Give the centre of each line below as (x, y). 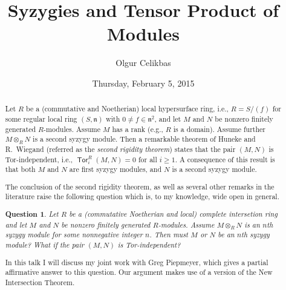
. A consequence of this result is (225, 159)
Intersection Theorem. (40, 282)
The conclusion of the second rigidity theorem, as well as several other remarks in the (140, 186)
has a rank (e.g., (138, 129)
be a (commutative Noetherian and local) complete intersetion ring (173, 213)
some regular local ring (41, 118)
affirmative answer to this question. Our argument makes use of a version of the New (139, 272)
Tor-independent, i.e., (39, 159)
